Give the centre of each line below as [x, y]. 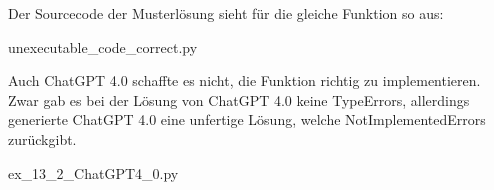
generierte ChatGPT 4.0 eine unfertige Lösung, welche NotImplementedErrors [247, 119]
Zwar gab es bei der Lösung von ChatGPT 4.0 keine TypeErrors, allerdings [239, 99]
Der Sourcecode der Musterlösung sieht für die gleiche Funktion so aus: [226, 13]
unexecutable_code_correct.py [103, 46]
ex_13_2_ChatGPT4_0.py [93, 172]
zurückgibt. [42, 138]
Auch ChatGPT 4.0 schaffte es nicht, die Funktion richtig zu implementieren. [244, 80]
